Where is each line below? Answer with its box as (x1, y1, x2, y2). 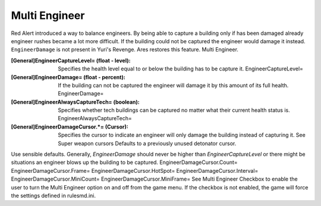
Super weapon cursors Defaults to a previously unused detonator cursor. (58, 140, 237, 147)
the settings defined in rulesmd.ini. (11, 192, 96, 199)
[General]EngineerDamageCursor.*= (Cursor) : (11, 123, 129, 130)
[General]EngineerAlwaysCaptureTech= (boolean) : (11, 98, 140, 105)
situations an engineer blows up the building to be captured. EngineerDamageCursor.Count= (11, 159, 238, 166)
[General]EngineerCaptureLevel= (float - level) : (11, 57, 131, 64)
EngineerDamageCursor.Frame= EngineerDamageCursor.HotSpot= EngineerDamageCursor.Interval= (11, 167, 259, 174)
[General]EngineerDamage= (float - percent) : (11, 73, 126, 81)
